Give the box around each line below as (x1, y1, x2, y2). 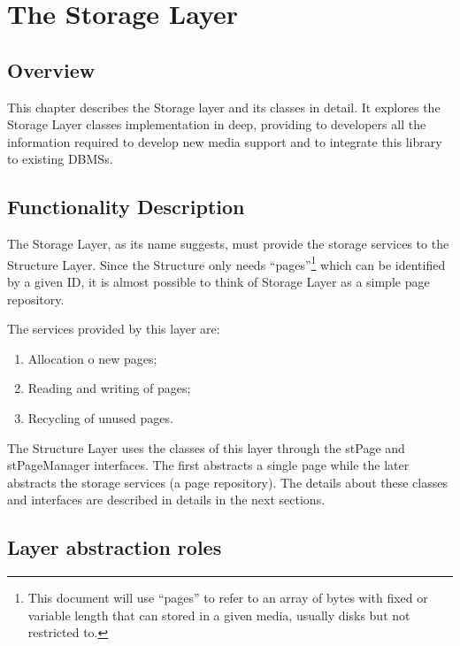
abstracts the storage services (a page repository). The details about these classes (7, 473, 448, 491)
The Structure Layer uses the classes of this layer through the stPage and (7, 438, 405, 457)
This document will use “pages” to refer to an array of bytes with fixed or (27, 588, 428, 607)
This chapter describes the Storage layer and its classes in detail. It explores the (7, 97, 441, 116)
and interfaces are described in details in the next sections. (7, 490, 326, 509)
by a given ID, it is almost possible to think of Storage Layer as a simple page (7, 273, 430, 290)
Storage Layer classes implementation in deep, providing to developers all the (7, 115, 426, 134)
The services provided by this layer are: (7, 319, 220, 338)
